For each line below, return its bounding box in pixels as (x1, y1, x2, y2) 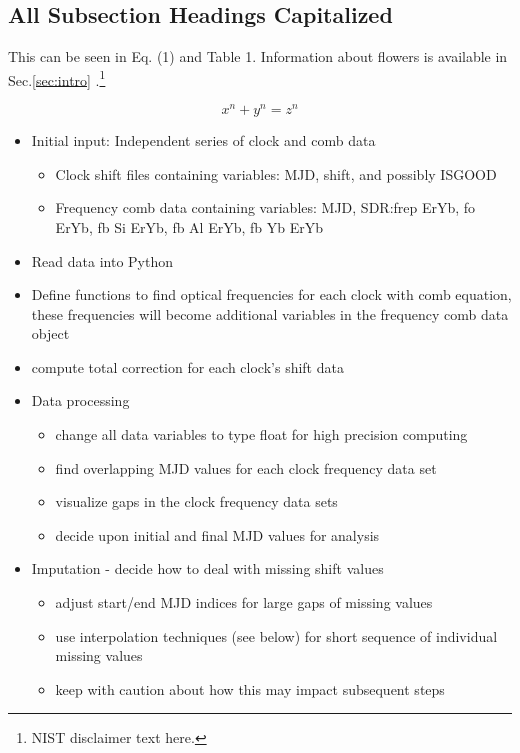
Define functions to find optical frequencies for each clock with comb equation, (31, 284, 512, 305)
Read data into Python (31, 250, 173, 271)
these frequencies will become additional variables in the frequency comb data (31, 303, 509, 324)
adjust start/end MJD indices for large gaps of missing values (55, 592, 433, 613)
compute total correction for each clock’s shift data (31, 356, 344, 377)
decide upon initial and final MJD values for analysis (55, 524, 380, 545)
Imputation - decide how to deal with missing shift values (31, 558, 384, 579)
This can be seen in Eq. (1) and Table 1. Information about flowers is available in (8, 46, 508, 67)
